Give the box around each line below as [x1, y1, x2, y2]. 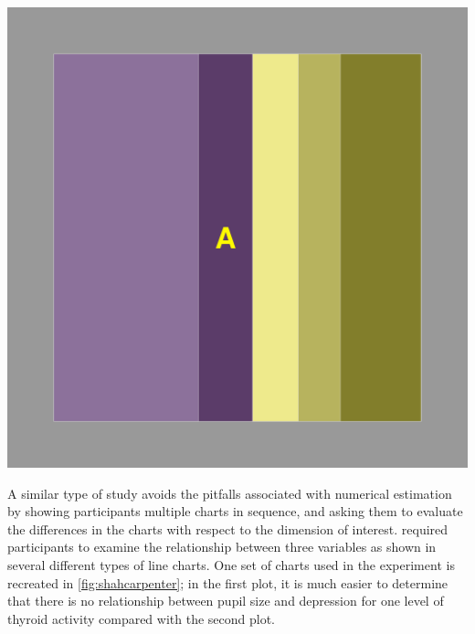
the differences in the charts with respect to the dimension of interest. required [7, 519, 449, 538]
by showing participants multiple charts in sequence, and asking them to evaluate [7, 502, 463, 521]
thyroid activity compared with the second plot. [7, 608, 276, 628]
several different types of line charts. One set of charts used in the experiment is [7, 555, 455, 574]
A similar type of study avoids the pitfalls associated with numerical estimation [7, 483, 452, 502]
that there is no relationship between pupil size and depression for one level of [7, 591, 444, 610]
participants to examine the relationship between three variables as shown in [7, 537, 437, 556]
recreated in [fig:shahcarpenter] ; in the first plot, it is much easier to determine [7, 573, 449, 592]
